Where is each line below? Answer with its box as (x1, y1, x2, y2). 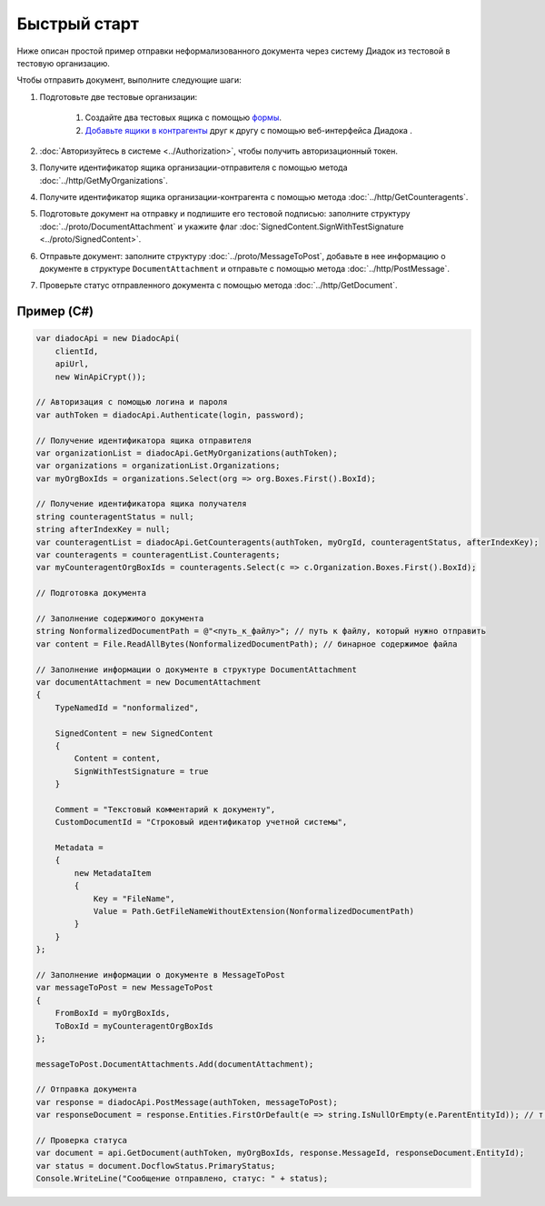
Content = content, (74, 753, 161, 764)
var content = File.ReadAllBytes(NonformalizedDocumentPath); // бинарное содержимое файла (35, 638, 458, 649)
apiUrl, (54, 359, 90, 369)
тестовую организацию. (16, 57, 111, 68)
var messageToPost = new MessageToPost (35, 982, 213, 993)
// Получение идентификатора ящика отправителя (35, 435, 252, 446)
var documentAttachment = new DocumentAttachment (35, 677, 262, 687)
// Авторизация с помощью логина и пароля (35, 397, 228, 407)
